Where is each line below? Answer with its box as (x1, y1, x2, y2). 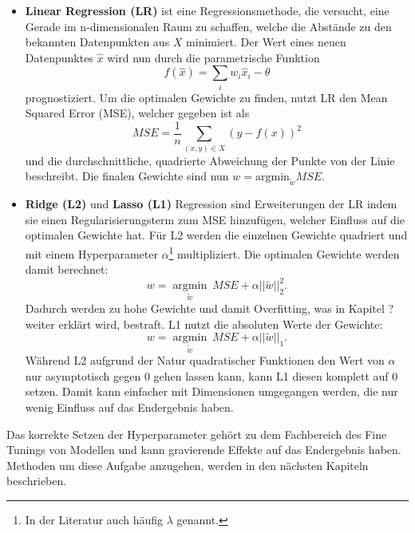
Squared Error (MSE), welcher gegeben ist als (25, 105, 250, 121)
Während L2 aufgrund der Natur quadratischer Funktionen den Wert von (25, 352, 385, 369)
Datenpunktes (25, 49, 93, 65)
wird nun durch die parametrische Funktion (107, 49, 320, 65)
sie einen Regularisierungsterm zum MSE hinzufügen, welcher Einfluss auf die (25, 211, 405, 227)
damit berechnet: (25, 261, 109, 278)
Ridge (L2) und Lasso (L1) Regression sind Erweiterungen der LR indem (25, 195, 397, 212)
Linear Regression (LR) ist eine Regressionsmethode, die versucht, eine (25, 2, 389, 18)
